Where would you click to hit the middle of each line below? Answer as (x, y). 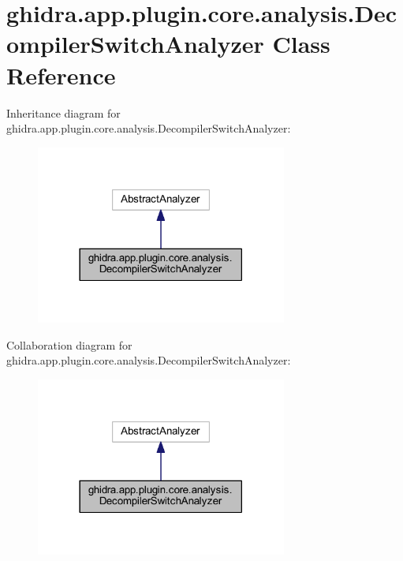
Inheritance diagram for (63, 112)
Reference (61, 75)
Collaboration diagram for (69, 344)
